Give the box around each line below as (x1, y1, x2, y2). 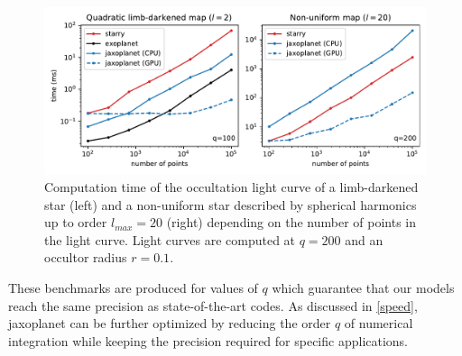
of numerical (344, 314, 413, 333)
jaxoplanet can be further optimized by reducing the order (8, 314, 331, 333)
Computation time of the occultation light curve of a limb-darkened (44, 178, 419, 196)
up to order (44, 213, 107, 232)
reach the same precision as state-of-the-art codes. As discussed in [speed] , (8, 296, 418, 315)
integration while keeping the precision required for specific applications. (8, 331, 409, 350)
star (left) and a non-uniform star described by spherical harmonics (44, 195, 417, 214)
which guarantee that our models (272, 278, 455, 297)
